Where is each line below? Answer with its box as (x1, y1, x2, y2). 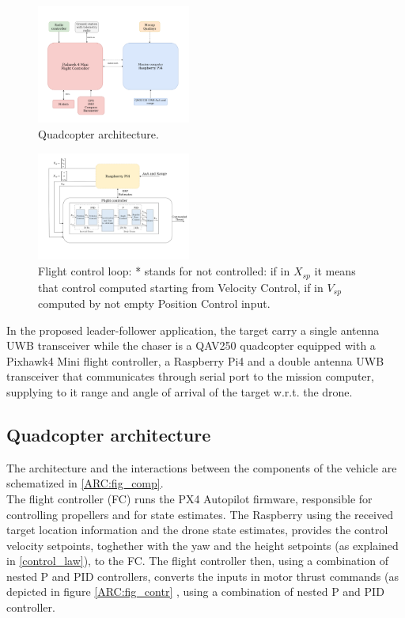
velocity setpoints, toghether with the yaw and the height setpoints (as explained (6, 536, 399, 553)
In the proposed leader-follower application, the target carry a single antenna (6, 321, 380, 338)
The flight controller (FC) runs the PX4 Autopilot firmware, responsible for (6, 490, 373, 506)
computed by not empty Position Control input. (38, 294, 271, 311)
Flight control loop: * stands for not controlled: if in (38, 263, 290, 279)
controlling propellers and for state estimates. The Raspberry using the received (6, 506, 393, 522)
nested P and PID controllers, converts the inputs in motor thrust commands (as (6, 567, 399, 584)
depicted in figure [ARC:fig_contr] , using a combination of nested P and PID (6, 583, 384, 600)
